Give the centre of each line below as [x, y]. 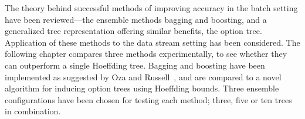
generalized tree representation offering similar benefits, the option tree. [133, 31]
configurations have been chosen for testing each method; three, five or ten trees [148, 99]
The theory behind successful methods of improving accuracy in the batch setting [151, 8]
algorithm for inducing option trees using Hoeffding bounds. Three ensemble [142, 88]
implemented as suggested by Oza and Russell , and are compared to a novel [143, 76]
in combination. [33, 111]
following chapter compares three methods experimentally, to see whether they [146, 54]
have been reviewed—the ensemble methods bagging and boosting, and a [136, 19]
